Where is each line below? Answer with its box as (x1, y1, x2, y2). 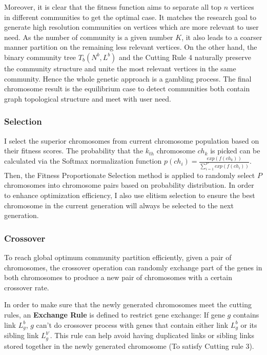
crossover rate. (4, 282, 49, 292)
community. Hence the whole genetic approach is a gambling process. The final (4, 73, 252, 84)
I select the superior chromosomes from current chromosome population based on (4, 135, 259, 146)
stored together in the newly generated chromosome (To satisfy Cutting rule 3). (4, 340, 254, 351)
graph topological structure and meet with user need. (4, 93, 171, 104)
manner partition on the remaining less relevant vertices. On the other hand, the (4, 42, 257, 52)
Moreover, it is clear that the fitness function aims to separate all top (4, 2, 222, 12)
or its (240, 319, 257, 330)
